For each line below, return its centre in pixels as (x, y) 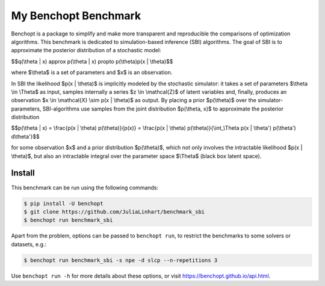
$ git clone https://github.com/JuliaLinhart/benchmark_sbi (114, 211)
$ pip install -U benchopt (63, 203)
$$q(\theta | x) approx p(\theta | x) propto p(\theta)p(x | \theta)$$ (92, 61)
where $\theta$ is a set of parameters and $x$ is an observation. (92, 73)
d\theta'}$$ (26, 136)
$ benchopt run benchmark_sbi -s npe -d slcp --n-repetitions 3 (121, 260)
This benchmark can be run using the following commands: (85, 187)
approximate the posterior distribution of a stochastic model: (86, 50)
